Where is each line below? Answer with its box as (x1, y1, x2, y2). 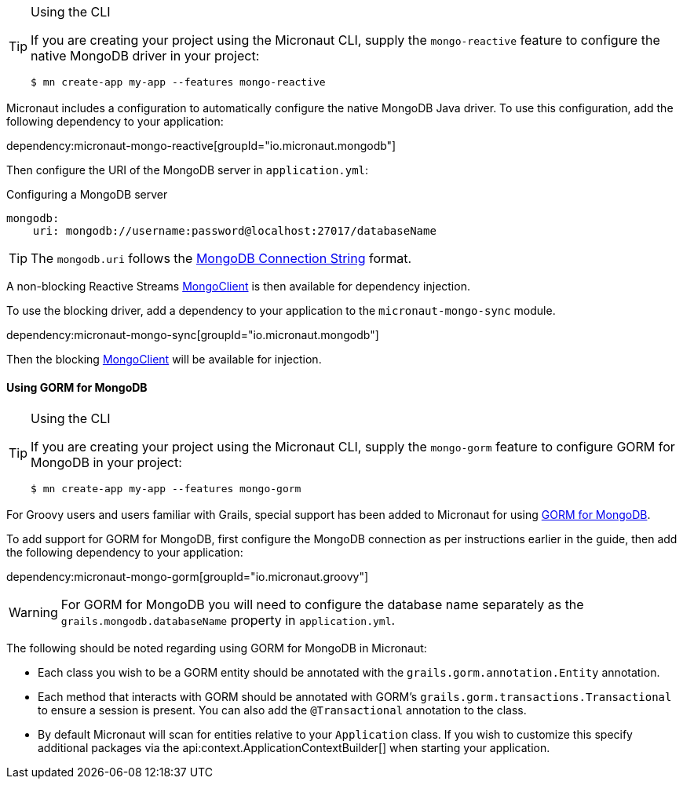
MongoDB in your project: (31, 455, 182, 471)
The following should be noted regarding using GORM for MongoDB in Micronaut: (6, 641, 427, 655)
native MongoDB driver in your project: (31, 48, 260, 64)
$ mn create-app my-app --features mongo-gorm (31, 483, 301, 495)
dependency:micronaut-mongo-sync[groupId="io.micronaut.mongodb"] (6, 328, 379, 341)
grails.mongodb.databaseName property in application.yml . (60, 612, 396, 629)
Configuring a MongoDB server (6, 188, 168, 201)
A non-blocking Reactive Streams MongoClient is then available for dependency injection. (6, 279, 470, 293)
